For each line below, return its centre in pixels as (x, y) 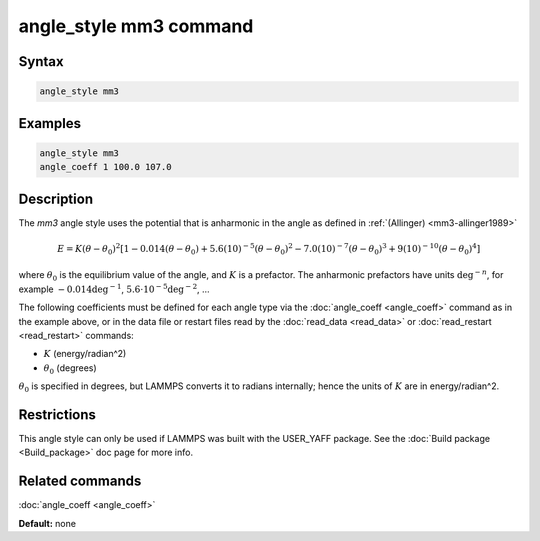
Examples (50, 123)
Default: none (47, 523)
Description (56, 198)
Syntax (41, 61)
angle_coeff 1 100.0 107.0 (105, 167)
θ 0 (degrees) (70, 368)
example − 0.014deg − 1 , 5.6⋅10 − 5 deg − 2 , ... (114, 288)
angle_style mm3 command (136, 26)
